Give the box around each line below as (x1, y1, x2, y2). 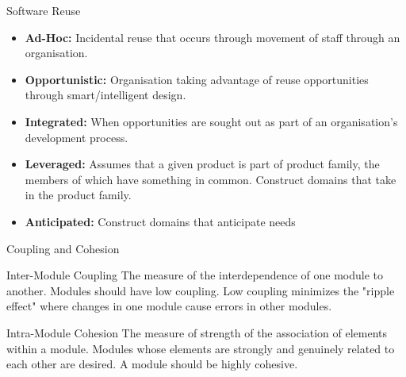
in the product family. (25, 187, 132, 203)
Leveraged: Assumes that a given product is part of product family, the (25, 156, 380, 172)
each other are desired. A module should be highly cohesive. (6, 356, 298, 372)
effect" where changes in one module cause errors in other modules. (6, 298, 332, 314)
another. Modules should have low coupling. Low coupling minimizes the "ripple (6, 282, 395, 298)
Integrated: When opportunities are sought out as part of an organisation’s (25, 113, 398, 129)
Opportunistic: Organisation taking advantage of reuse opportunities (25, 71, 369, 87)
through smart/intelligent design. (25, 87, 186, 103)
